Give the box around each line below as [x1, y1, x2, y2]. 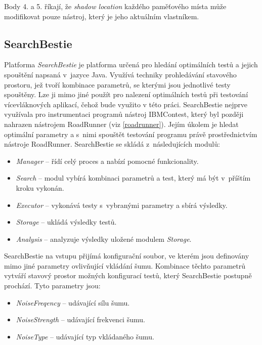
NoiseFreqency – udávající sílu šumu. [16, 297, 130, 308]
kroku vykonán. [16, 182, 64, 193]
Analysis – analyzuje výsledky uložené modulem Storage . [16, 233, 192, 244]
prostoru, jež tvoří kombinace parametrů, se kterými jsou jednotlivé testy [4, 79, 231, 90]
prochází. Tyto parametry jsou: [4, 280, 101, 291]
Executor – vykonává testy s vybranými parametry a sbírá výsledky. [16, 199, 228, 210]
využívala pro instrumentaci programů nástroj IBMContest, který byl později [4, 109, 244, 119]
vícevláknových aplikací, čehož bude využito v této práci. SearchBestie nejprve [4, 99, 248, 109]
